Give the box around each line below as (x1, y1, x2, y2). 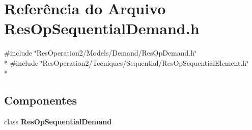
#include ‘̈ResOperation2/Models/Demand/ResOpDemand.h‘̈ (4, 47, 197, 58)
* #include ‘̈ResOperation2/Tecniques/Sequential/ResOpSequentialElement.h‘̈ (4, 57, 249, 68)
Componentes (4, 92, 77, 108)
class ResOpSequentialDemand (4, 116, 112, 127)
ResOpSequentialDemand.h (4, 18, 200, 39)
